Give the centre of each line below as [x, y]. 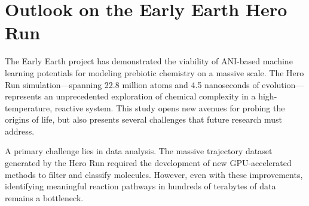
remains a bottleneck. [44, 197]
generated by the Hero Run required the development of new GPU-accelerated [148, 163]
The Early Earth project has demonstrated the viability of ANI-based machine [149, 61]
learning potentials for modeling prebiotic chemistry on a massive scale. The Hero [154, 72]
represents [23, 96]
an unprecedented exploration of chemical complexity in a [150, 96]
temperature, [29, 107]
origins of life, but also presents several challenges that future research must [143, 119]
